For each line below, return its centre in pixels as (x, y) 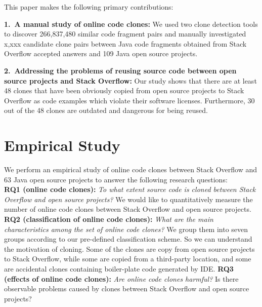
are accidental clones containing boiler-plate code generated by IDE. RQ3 (119, 268)
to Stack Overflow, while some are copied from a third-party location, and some (128, 259)
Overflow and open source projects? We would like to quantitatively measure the (128, 199)
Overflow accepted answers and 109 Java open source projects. (101, 53)
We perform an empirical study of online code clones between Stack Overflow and (131, 169)
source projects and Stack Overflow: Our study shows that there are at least (130, 80)
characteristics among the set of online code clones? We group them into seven (126, 229)
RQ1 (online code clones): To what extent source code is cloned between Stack (130, 189)
